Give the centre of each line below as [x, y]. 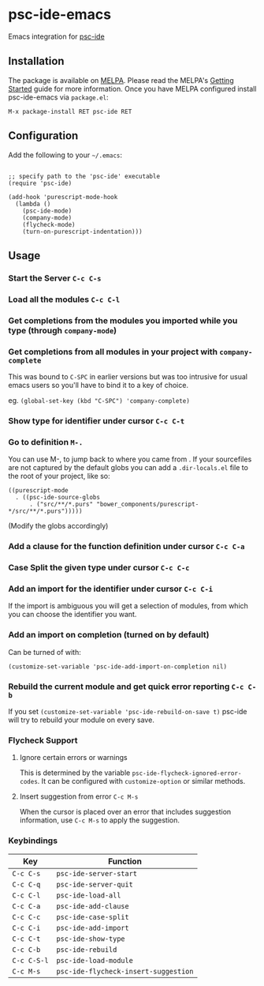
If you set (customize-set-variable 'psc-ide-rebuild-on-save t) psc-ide [128, 711]
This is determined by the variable [75, 773]
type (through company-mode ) [63, 330]
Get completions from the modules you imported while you [123, 320]
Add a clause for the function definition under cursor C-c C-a [126, 547]
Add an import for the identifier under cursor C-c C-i [111, 589]
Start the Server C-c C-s [55, 278]
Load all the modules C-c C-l [64, 299]
